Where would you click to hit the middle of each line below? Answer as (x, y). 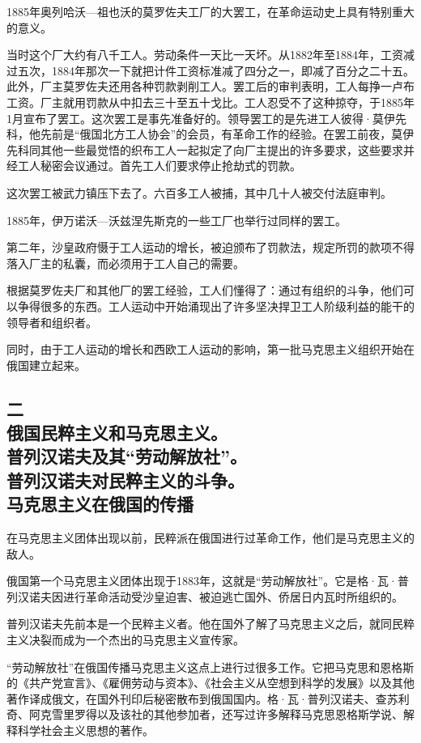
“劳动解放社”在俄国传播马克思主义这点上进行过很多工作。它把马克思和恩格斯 (210, 667)
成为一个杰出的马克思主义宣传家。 (153, 640)
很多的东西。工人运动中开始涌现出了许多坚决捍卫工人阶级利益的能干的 (227, 306)
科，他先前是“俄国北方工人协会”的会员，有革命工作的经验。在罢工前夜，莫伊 (210, 134)
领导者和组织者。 (52, 322)
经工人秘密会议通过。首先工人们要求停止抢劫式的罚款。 (154, 166)
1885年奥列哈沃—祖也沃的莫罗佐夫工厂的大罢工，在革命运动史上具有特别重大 (210, 11)
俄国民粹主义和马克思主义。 (117, 433)
